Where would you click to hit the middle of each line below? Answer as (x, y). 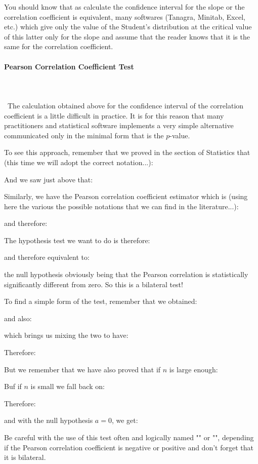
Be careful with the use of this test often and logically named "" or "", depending (129, 437)
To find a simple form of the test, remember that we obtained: (101, 301)
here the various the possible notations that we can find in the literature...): (121, 206)
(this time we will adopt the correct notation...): (79, 162)
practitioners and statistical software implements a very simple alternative (119, 125)
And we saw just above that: (49, 179)
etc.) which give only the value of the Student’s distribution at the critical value (128, 27)
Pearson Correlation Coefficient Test (69, 66)
